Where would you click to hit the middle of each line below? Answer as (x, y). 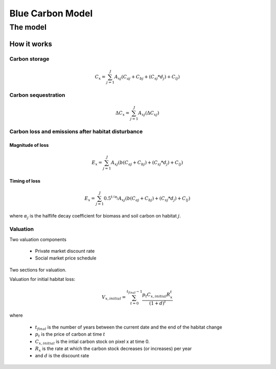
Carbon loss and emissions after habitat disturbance (76, 132)
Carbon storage (29, 59)
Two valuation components (38, 239)
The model (28, 27)
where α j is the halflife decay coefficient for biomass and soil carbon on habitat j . (95, 216)
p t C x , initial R (156, 295)
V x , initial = (114, 298)
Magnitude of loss (29, 145)
